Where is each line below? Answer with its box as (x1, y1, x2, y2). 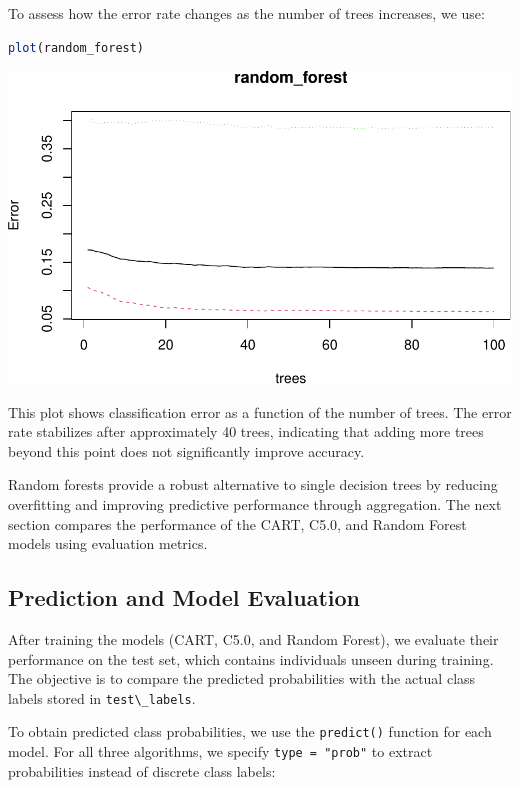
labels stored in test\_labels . (8, 687, 196, 708)
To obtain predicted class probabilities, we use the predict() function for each (8, 721, 492, 742)
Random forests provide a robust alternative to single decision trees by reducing (8, 474, 498, 495)
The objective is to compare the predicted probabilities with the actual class (8, 668, 476, 689)
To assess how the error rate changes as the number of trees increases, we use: (8, 3, 485, 23)
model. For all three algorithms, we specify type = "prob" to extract (8, 741, 433, 762)
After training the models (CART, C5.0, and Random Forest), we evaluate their (8, 628, 499, 649)
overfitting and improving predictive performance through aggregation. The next (8, 494, 502, 514)
